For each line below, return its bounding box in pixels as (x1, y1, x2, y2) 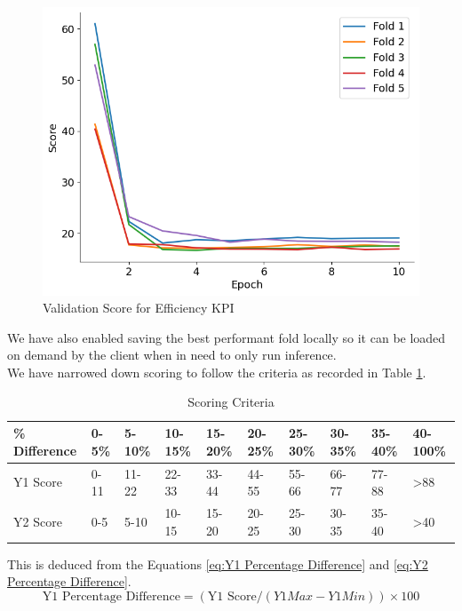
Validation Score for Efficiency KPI (43, 298, 235, 317)
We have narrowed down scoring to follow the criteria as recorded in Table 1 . (7, 362, 426, 381)
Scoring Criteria (187, 393, 275, 411)
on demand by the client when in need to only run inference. (7, 345, 337, 364)
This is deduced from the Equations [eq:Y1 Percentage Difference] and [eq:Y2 (7, 554, 428, 573)
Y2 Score (13, 512, 62, 530)
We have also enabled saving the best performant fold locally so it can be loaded (7, 328, 446, 346)
